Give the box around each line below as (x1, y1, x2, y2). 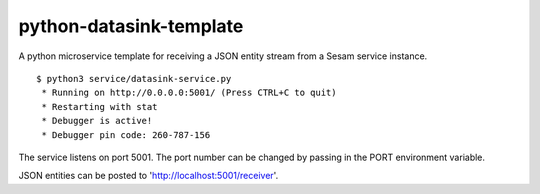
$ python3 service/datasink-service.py (36, 73, 232, 84)
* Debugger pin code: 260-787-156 (41, 129, 211, 140)
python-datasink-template (18, 15, 244, 37)
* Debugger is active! (41, 115, 153, 127)
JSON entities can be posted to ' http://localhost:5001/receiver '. (18, 170, 279, 182)
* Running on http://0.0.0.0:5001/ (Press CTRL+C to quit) (41, 87, 337, 99)
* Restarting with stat (41, 101, 158, 112)
